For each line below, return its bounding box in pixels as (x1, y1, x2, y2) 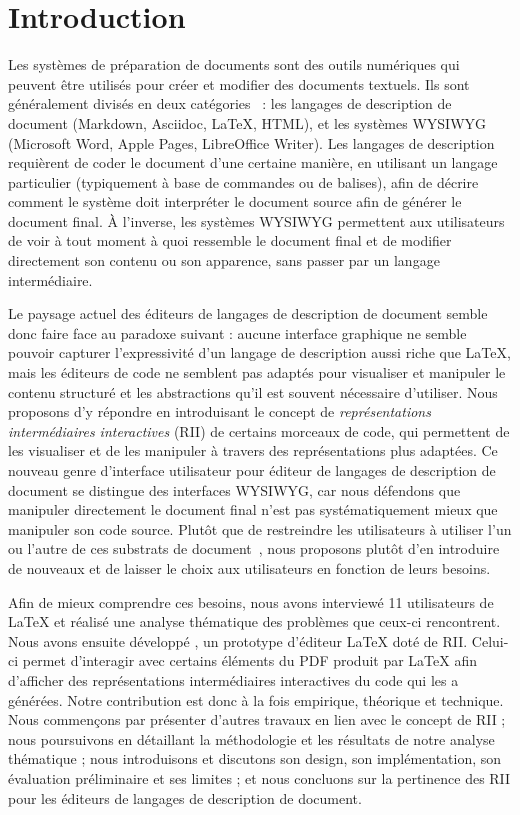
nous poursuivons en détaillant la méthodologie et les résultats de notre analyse (8, 728, 495, 749)
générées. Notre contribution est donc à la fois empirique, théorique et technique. (8, 689, 504, 710)
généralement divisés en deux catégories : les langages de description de (8, 93, 452, 114)
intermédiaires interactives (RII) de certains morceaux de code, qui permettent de (8, 420, 510, 441)
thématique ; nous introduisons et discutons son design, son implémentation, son (8, 748, 502, 769)
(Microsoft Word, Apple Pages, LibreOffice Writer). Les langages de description (8, 132, 495, 153)
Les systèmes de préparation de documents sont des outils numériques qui (8, 54, 460, 75)
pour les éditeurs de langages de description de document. (8, 787, 362, 808)
